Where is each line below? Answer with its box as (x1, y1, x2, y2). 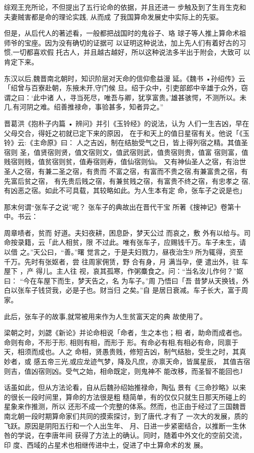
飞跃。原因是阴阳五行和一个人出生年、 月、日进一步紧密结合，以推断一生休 (4, 420, 246, 431)
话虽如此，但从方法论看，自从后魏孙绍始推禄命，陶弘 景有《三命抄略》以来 (4, 382, 246, 392)
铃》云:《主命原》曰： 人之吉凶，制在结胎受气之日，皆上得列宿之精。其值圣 (4, 137, 248, 148)
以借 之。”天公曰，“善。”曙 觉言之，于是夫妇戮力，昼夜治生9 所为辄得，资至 (4, 247, 243, 257)
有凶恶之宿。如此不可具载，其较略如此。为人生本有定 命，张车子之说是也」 (4, 185, 246, 195)
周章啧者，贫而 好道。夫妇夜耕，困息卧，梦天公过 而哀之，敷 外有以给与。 (4, 227, 244, 237)
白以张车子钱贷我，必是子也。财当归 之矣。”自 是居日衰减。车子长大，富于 (4, 285, 241, 295)
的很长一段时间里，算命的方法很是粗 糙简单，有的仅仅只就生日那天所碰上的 (4, 391, 246, 402)
